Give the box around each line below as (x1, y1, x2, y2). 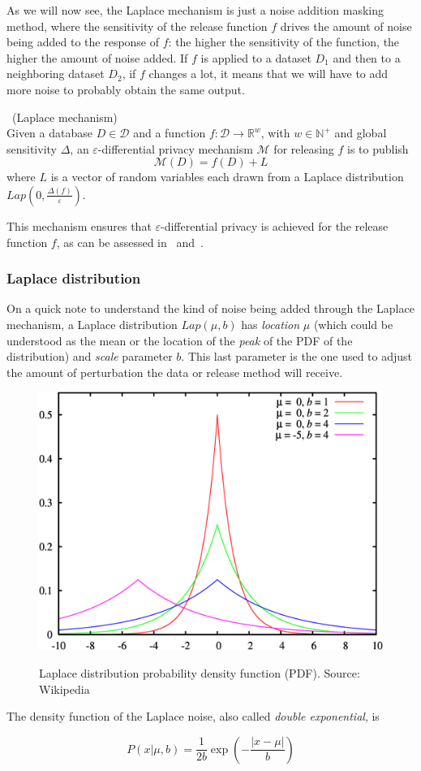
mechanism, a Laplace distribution (6, 315, 178, 332)
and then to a (333, 49, 401, 66)
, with (260, 124, 290, 141)
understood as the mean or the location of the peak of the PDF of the (6, 331, 353, 349)
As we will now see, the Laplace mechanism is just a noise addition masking (6, 2, 384, 18)
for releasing (273, 140, 334, 157)
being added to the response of (6, 33, 160, 50)
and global (334, 124, 387, 141)
